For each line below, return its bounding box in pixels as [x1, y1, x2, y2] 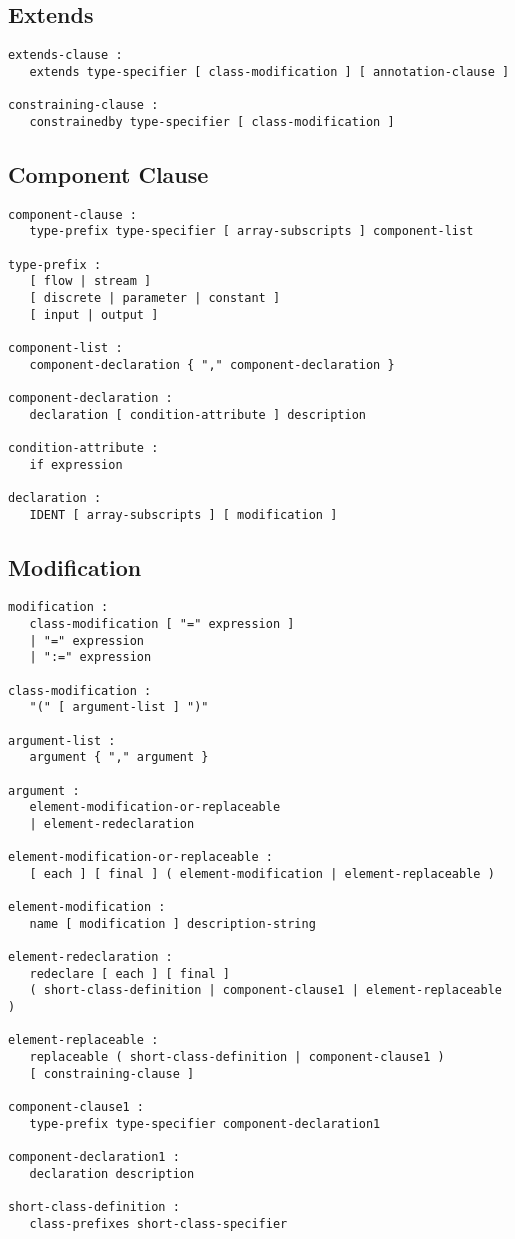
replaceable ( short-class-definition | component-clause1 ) [29, 1050, 445, 1065]
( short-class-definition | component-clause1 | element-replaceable [29, 983, 502, 998]
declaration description [29, 1166, 195, 1181]
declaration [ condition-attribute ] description [29, 407, 366, 422]
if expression [29, 457, 123, 472]
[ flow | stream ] [29, 274, 152, 289]
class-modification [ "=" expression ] [29, 617, 295, 632]
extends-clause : [8, 48, 123, 63]
